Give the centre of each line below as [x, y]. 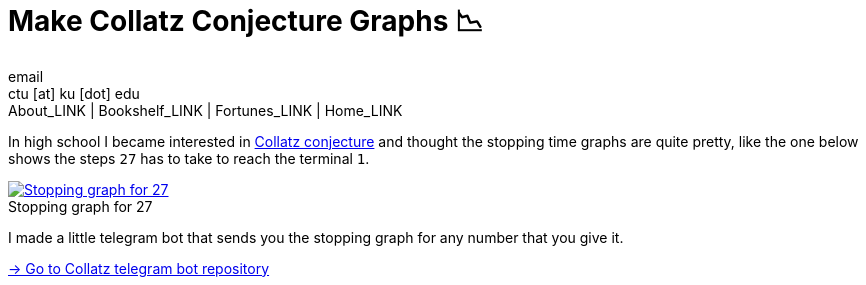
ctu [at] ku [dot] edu [74, 93]
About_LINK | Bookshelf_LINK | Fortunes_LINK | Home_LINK [205, 110]
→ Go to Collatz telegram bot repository [139, 268]
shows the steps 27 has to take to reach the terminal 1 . [189, 158]
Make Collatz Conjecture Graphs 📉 [246, 21]
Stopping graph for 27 [80, 206]
